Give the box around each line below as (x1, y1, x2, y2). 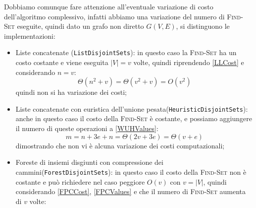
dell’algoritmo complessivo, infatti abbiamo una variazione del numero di (4, 11, 225, 21)
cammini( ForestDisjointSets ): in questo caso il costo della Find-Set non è (15, 166, 247, 177)
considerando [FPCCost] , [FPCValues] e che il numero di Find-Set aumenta (15, 186, 246, 197)
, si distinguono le (176, 21, 230, 31)
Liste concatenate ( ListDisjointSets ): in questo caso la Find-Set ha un (15, 47, 237, 58)
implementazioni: (4, 30, 55, 41)
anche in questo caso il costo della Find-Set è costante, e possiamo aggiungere (15, 113, 252, 124)
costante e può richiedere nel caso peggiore (15, 176, 145, 187)
